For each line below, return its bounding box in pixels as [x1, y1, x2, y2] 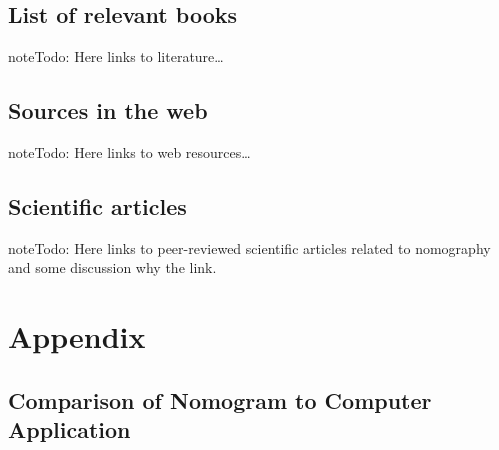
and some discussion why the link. [8, 257, 217, 278]
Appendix [8, 316, 146, 357]
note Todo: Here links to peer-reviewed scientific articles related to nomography [8, 237, 491, 258]
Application [8, 414, 131, 445]
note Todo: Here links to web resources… [8, 142, 251, 162]
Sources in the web [8, 95, 208, 126]
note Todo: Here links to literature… [8, 46, 224, 67]
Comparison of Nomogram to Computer [8, 384, 432, 415]
